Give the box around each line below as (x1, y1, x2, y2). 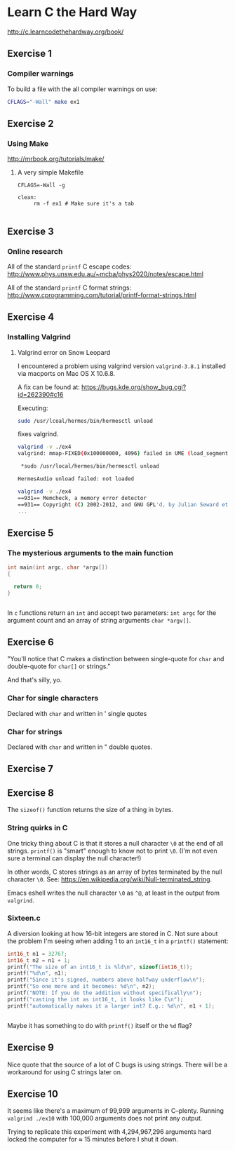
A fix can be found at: (17, 383, 81, 391)
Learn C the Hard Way (7, 4, 137, 20)
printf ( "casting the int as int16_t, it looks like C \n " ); (7, 996, 184, 1003)
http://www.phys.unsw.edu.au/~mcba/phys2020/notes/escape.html (7, 269, 203, 278)
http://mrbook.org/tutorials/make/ (7, 155, 105, 163)
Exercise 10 (7, 1088, 58, 1100)
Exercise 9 (7, 1042, 54, 1054)
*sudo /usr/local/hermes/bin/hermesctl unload (20, 463, 159, 470)
